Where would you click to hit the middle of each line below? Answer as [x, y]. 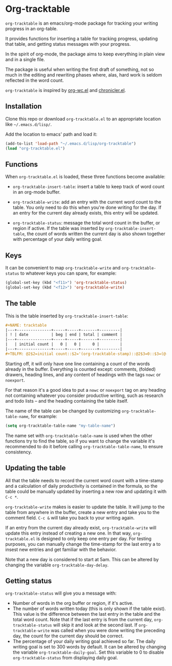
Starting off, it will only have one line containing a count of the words [78, 364]
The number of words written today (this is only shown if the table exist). [89, 608]
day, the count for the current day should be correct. [68, 636]
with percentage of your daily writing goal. [57, 239]
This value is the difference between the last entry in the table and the [87, 614]
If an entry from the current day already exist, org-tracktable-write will [81, 527]
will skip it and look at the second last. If [95, 625]
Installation [24, 107]
